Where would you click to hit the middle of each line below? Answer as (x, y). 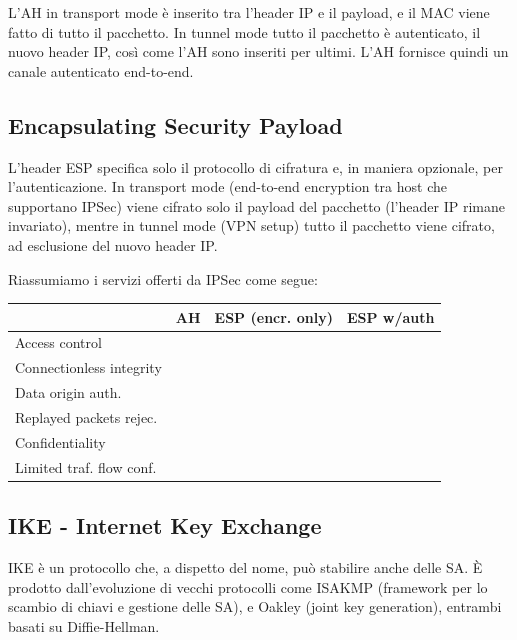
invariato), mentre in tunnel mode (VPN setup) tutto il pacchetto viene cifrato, (251, 225)
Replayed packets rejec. (86, 417)
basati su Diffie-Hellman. (84, 625)
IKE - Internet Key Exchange (165, 525)
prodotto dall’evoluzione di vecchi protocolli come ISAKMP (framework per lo (248, 586)
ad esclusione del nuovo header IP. (113, 244)
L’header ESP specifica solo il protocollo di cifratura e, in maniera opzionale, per (255, 166)
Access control (58, 342)
